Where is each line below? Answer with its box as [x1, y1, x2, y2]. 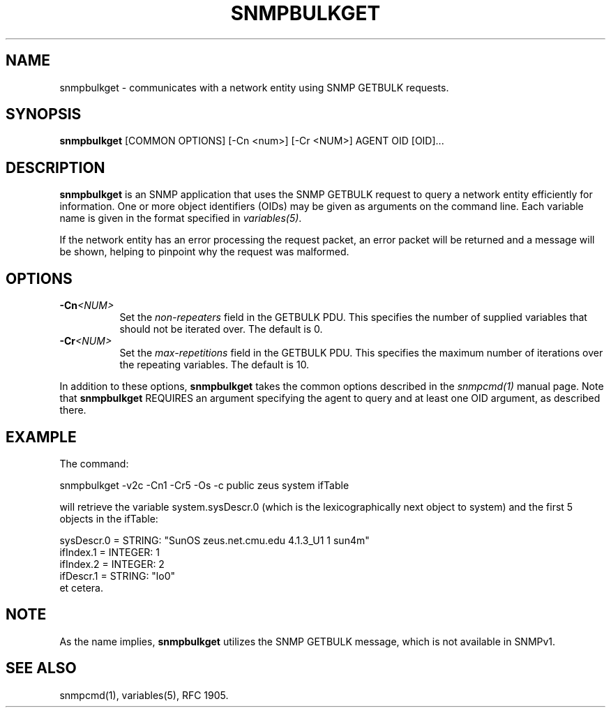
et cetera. [59, 581, 104, 594]
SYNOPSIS [6, 105, 82, 123]
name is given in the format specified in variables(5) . [59, 212, 302, 225]
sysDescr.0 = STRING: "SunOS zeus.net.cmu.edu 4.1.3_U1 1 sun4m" [59, 534, 370, 546]
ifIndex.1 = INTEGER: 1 [59, 546, 160, 558]
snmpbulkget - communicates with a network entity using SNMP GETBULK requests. [59, 81, 449, 93]
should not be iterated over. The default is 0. [119, 323, 323, 336]
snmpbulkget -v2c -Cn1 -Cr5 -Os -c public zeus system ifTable [59, 479, 349, 491]
